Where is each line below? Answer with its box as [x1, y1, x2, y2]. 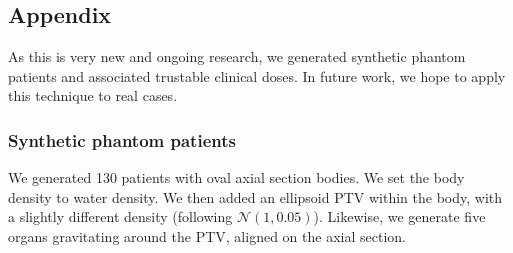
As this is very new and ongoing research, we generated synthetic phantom [8, 46, 466, 67]
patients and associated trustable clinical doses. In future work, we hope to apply [8, 65, 506, 86]
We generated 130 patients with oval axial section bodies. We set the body [8, 167, 465, 188]
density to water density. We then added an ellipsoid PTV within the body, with [8, 186, 503, 207]
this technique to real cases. [8, 85, 178, 106]
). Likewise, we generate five [313, 206, 486, 227]
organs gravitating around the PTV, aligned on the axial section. [8, 225, 406, 246]
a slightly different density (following [8, 206, 233, 227]
